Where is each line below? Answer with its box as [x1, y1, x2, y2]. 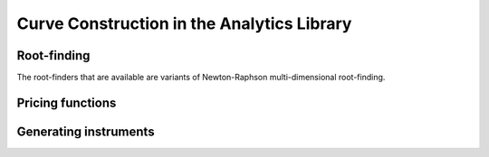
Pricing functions [16, 95, 117, 110]
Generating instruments [16, 124, 155, 139]
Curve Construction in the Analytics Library [16, 14, 352, 33]
